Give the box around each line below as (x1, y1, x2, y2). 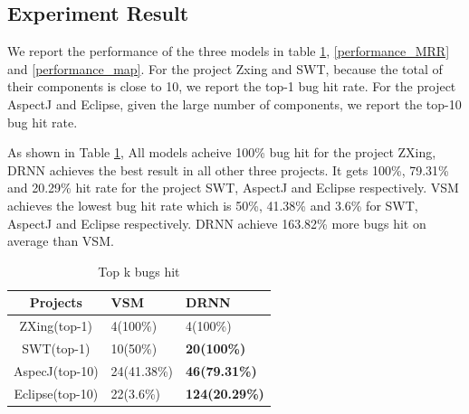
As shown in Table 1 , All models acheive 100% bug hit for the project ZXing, (7, 143, 436, 162)
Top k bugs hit (98, 261, 180, 280)
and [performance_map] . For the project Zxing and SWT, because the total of (7, 59, 443, 78)
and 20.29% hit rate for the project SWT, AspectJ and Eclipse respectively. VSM (7, 178, 459, 197)
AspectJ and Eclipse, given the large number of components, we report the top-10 (7, 94, 462, 113)
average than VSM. (7, 231, 114, 250)
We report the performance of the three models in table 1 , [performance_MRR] (7, 42, 450, 61)
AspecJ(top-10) (14, 361, 99, 380)
